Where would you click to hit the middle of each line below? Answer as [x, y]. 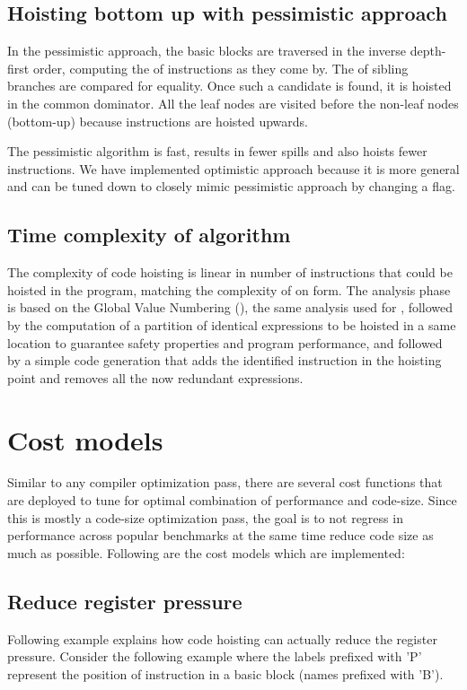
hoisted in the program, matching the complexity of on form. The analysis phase [229, 289]
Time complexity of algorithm [149, 235]
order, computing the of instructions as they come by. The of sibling [220, 68]
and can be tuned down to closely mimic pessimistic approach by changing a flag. [231, 186]
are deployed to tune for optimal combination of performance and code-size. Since [232, 500]
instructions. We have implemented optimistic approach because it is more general [233, 168]
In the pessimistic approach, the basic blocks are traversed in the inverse [207, 51]
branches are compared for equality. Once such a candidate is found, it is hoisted [229, 86]
